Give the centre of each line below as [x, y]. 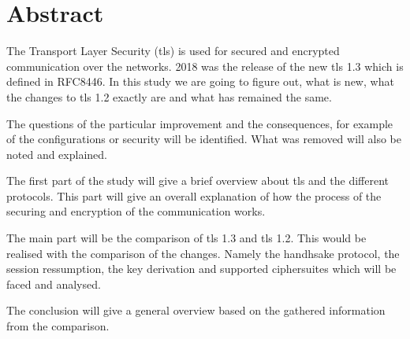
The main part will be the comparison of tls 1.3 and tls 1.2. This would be [186, 238]
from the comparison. [58, 326]
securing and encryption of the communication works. [136, 211]
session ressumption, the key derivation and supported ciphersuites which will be [201, 269]
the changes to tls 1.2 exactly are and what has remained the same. [169, 96]
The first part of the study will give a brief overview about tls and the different [198, 181]
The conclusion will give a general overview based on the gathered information [196, 310]
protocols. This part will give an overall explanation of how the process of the [194, 195]
